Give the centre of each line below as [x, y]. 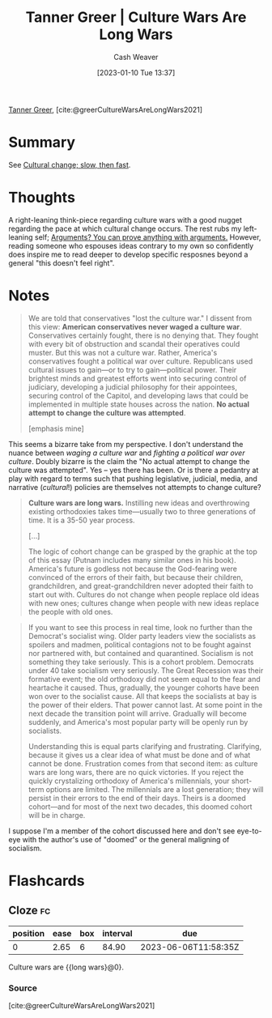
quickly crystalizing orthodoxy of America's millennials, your [129, 781]
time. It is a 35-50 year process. [81, 520]
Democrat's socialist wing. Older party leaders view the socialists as [142, 636]
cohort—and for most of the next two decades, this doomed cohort [140, 807]
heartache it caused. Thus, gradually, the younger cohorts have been [143, 688]
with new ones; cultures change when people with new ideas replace [143, 603]
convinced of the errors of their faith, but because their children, [136, 577]
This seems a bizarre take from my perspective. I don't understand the [126, 444]
